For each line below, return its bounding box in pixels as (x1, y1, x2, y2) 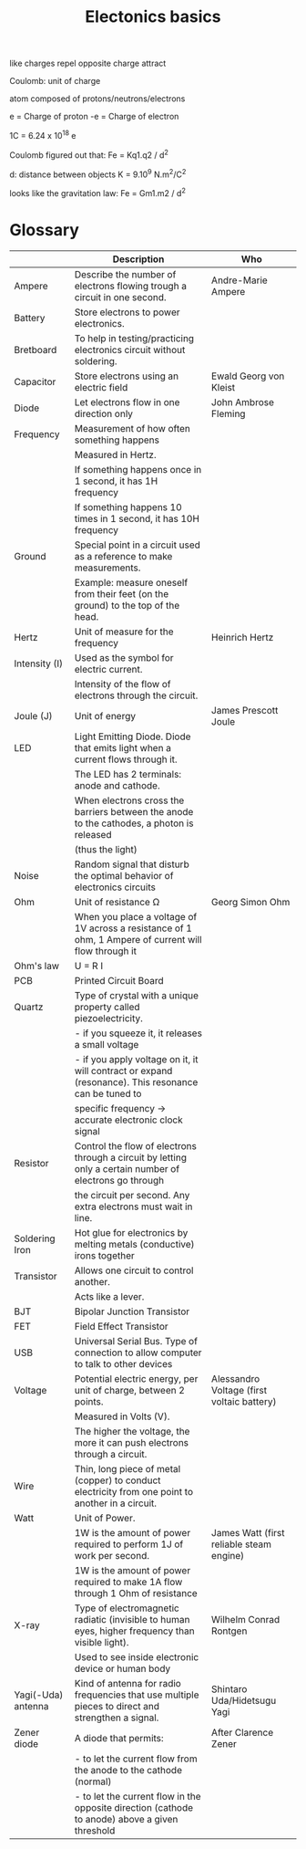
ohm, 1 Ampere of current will (74, 933, 202, 945)
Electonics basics (85, 6, 221, 27)
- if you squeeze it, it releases (74, 1027, 203, 1039)
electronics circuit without (74, 343, 186, 356)
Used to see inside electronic (74, 1650, 199, 1663)
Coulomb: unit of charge (9, 76, 101, 87)
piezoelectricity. (74, 1011, 144, 1024)
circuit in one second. (74, 290, 167, 303)
